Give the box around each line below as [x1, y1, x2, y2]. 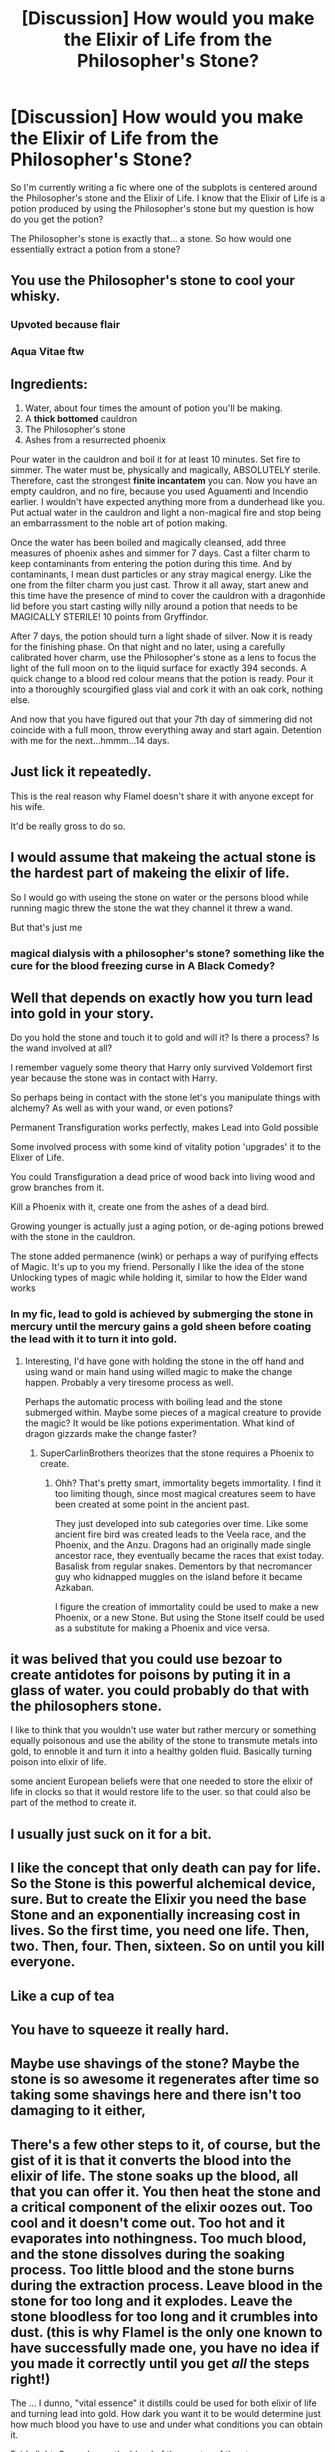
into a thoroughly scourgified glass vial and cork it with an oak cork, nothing [10, 683, 323, 695]
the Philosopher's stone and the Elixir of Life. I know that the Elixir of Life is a [10, 192, 326, 204]
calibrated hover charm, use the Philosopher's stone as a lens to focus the [10, 651, 317, 663]
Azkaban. [54, 1581, 95, 1593]
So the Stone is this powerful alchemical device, [10, 1875, 317, 1892]
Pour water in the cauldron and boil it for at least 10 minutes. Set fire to [10, 453, 301, 465]
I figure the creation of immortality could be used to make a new [54, 1600, 320, 1612]
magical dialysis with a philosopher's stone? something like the [10, 946, 325, 960]
